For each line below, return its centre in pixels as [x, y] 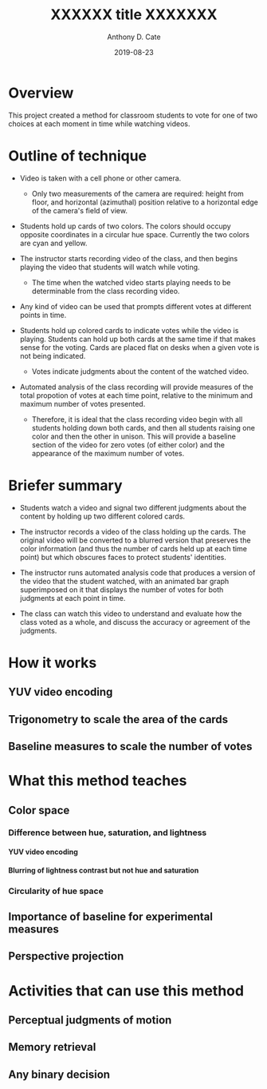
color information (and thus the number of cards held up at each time [133, 548]
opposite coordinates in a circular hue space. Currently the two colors [134, 234]
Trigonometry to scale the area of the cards [118, 719]
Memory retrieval [52, 1047]
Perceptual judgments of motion [90, 1020]
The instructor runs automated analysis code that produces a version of [137, 572]
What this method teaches [98, 781]
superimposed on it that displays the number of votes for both [122, 590]
